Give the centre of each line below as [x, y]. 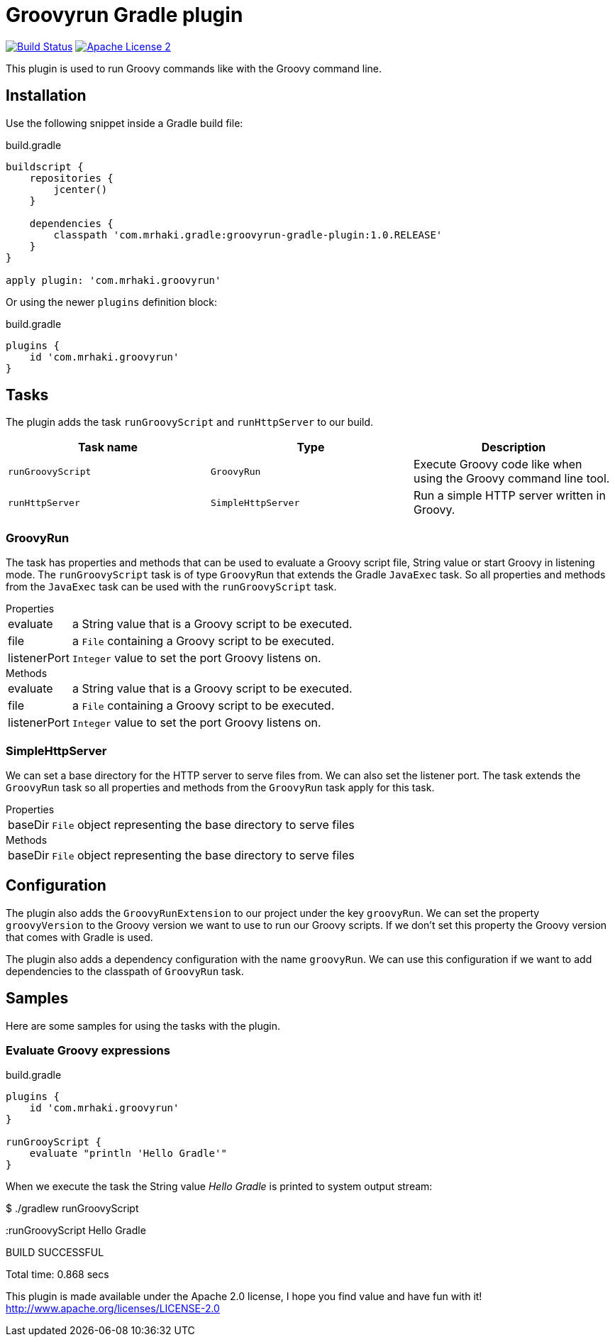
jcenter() [81, 189]
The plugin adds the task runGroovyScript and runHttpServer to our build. [190, 422]
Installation [46, 96]
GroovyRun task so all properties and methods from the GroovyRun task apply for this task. [220, 787]
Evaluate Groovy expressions [88, 1050]
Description [514, 447]
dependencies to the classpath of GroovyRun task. [125, 971]
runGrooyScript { [54, 1142]
